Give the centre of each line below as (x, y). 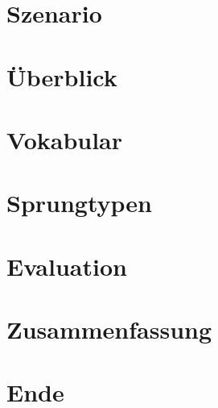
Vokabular (65, 139)
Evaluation (67, 266)
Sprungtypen (79, 203)
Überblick (62, 76)
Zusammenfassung (109, 329)
